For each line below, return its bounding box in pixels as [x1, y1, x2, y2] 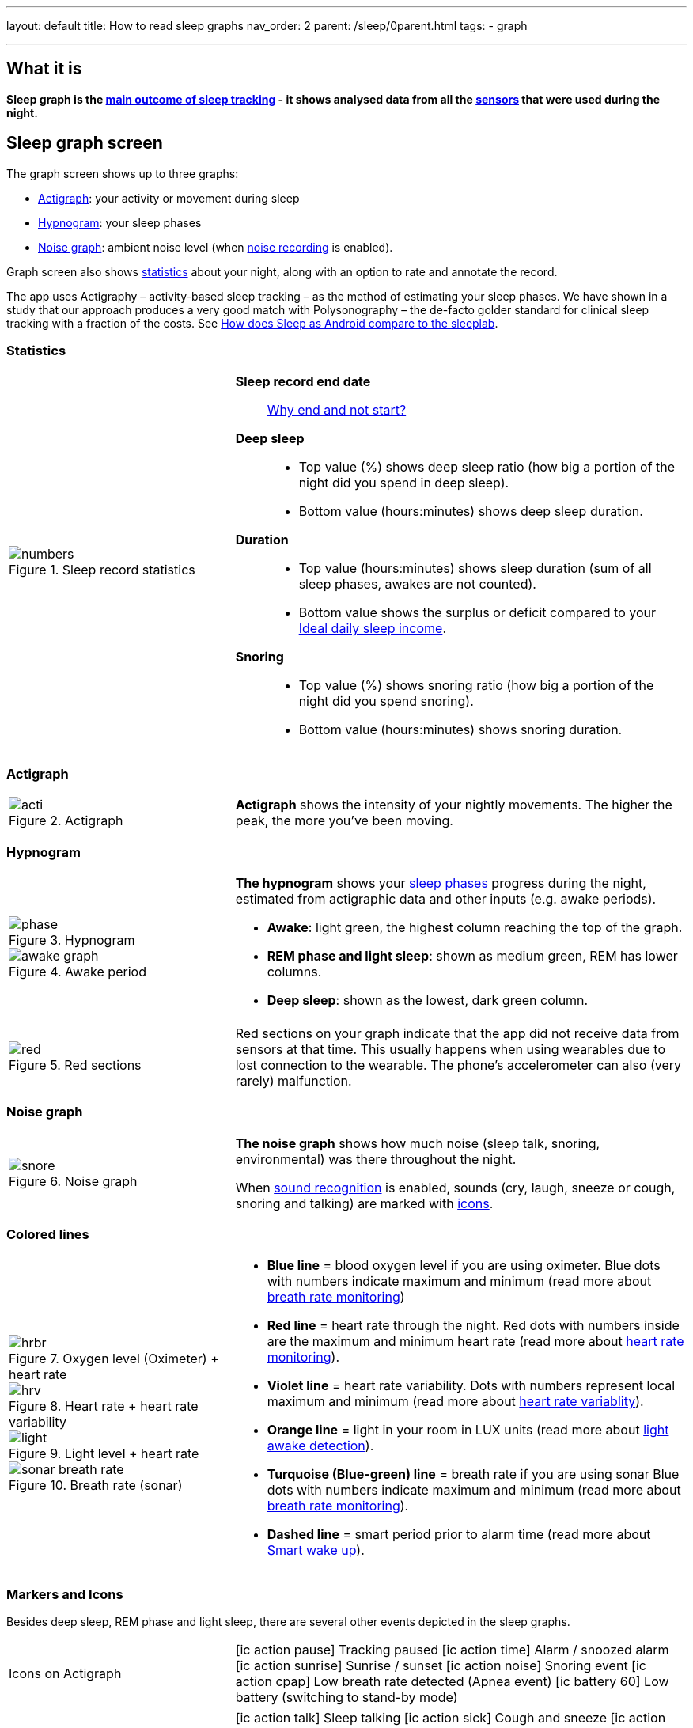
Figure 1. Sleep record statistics [9, 562, 195, 578]
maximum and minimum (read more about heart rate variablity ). [267, 1393, 644, 1410]
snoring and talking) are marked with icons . [235, 1195, 494, 1211]
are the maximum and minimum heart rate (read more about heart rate [267, 1333, 684, 1350]
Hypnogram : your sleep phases [38, 215, 202, 229]
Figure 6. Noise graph [9, 1173, 138, 1189]
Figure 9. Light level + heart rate [9, 1446, 199, 1462]
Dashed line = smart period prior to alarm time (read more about [267, 1526, 651, 1543]
